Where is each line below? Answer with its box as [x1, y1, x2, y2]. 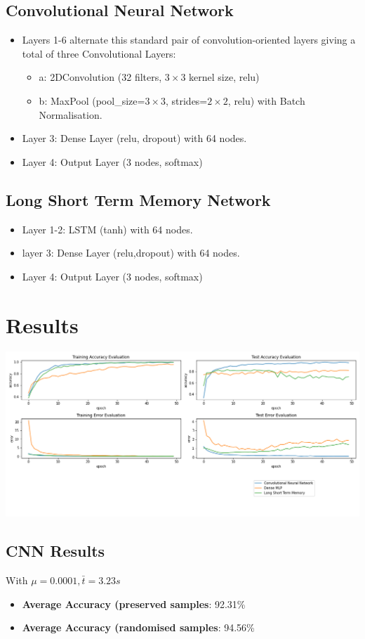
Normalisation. [39, 107, 102, 122]
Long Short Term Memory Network [6, 188, 271, 210]
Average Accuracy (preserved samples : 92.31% [22, 596, 246, 611]
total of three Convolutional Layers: [22, 46, 176, 60]
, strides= [165, 93, 208, 108]
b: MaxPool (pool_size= [39, 93, 145, 108]
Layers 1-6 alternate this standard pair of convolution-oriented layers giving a [22, 32, 356, 47]
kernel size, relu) [189, 70, 260, 84]
